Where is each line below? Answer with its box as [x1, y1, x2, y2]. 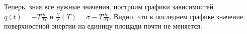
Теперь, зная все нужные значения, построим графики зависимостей [4, 1, 214, 11]
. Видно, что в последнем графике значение [109, 11, 243, 21]
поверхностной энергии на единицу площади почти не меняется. [4, 21, 202, 31]
